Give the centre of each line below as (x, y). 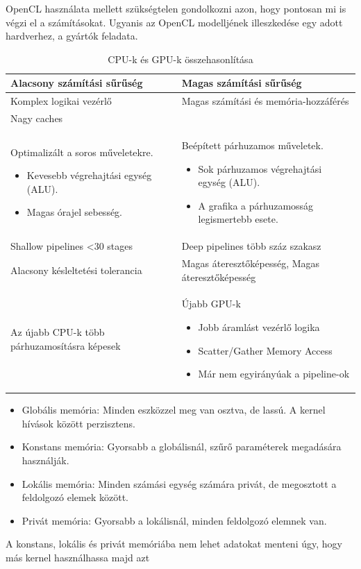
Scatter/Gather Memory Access (265, 350)
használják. (45, 460)
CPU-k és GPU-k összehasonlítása (180, 59)
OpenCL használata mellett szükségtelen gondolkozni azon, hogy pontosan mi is (176, 8)
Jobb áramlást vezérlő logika (259, 327)
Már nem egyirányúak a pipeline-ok (274, 374)
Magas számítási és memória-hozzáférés (265, 101)
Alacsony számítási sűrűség (77, 83)
